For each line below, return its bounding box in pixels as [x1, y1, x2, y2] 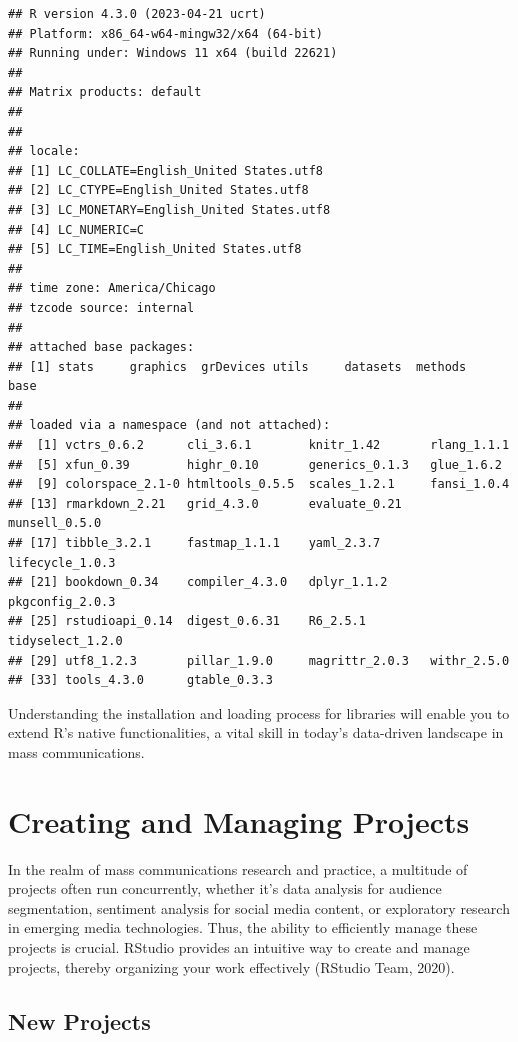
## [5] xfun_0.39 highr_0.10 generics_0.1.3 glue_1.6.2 [8, 457, 502, 472]
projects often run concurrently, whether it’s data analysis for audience [8, 878, 442, 899]
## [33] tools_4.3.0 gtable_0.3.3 [8, 673, 273, 688]
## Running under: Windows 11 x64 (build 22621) [8, 46, 338, 61]
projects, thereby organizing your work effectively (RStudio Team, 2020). [8, 956, 455, 977]
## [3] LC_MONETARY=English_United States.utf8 [8, 202, 331, 217]
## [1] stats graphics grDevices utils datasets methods [8, 359, 467, 374]
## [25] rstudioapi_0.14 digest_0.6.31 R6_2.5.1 [8, 614, 366, 629]
